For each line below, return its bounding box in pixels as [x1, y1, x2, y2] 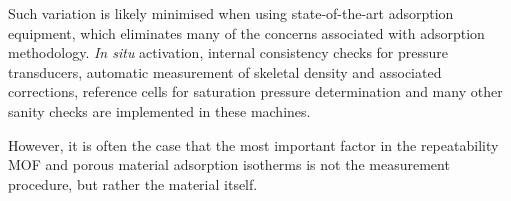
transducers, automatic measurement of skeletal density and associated [8, 61, 442, 82]
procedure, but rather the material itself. [8, 173, 258, 194]
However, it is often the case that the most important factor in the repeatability [8, 134, 499, 155]
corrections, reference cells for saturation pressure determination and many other [8, 81, 503, 102]
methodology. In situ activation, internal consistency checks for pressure [8, 42, 449, 63]
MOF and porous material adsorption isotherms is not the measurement [8, 154, 450, 175]
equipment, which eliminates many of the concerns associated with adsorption [8, 22, 485, 43]
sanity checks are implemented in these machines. [8, 100, 311, 121]
